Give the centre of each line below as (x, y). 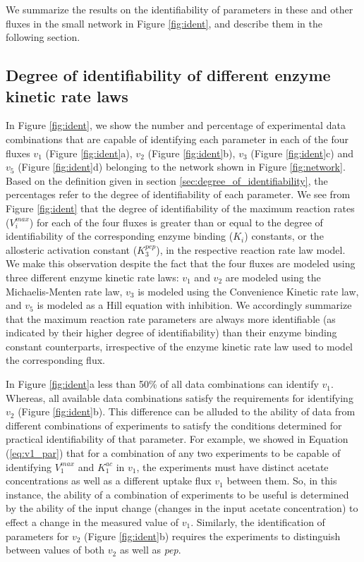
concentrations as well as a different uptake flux (109, 481)
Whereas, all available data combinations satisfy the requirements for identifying (180, 397)
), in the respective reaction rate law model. (251, 249)
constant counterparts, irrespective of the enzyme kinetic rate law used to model (180, 346)
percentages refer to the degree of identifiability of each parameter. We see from (178, 194)
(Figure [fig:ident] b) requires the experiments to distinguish (212, 536)
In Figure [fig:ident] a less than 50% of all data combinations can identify (162, 384)
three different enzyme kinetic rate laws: (92, 277)
